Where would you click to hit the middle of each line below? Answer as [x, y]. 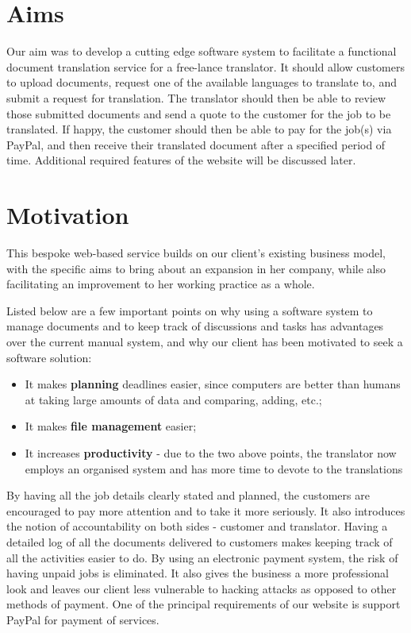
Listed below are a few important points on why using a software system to [190, 310]
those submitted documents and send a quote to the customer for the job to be [199, 113]
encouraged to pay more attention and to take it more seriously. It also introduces [206, 510]
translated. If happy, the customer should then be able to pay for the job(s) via [199, 129]
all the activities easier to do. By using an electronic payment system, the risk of [202, 557]
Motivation [68, 215]
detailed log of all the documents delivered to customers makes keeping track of [200, 541]
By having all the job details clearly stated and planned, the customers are [188, 495]
